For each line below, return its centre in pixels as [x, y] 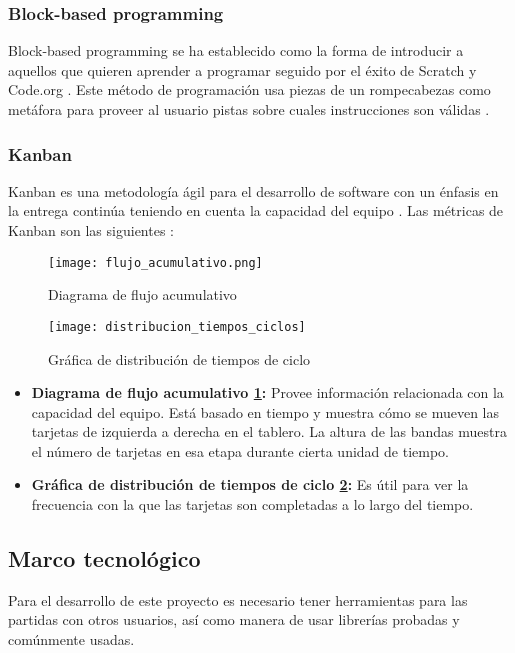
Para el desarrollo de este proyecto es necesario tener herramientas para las [238, 599]
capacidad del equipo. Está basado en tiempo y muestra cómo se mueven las [265, 411]
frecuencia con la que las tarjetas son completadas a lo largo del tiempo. [252, 504]
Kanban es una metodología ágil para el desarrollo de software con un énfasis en [253, 190]
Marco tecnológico [104, 558]
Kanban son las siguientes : [91, 230]
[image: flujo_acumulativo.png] [155, 262]
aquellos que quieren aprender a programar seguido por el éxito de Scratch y [242, 69]
